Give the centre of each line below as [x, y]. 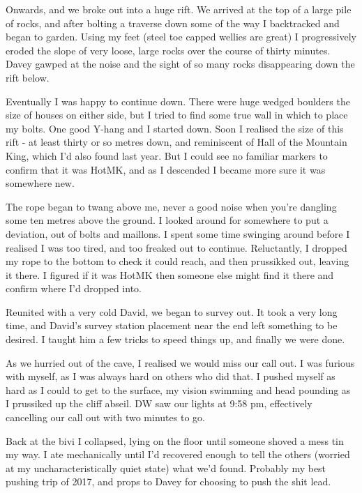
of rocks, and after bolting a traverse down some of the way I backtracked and [173, 23]
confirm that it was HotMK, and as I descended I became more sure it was [166, 169]
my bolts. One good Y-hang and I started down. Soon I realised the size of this [175, 128]
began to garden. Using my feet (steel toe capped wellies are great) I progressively [181, 37]
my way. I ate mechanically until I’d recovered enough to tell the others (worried [178, 454]
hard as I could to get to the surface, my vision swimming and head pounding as [178, 389]
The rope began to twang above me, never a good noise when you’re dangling [171, 206]
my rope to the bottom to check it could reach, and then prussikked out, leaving [178, 261]
